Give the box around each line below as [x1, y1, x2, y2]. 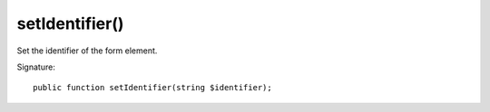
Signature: [16, 61, 56, 72]
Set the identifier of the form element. [16, 45, 158, 56]
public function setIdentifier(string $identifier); [33, 82, 272, 93]
